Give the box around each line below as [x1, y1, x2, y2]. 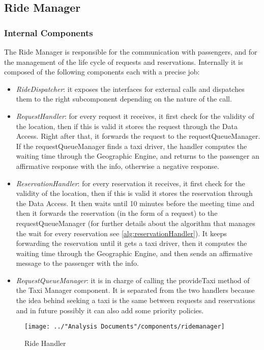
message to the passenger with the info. [16, 258, 139, 268]
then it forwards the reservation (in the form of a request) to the [16, 208, 218, 218]
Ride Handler [24, 337, 66, 348]
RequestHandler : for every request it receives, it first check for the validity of [16, 110, 254, 121]
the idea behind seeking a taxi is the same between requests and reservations [16, 295, 255, 306]
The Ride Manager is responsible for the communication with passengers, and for [4, 46, 257, 57]
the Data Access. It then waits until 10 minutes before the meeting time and [16, 197, 255, 208]
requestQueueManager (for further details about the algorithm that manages [16, 217, 255, 228]
